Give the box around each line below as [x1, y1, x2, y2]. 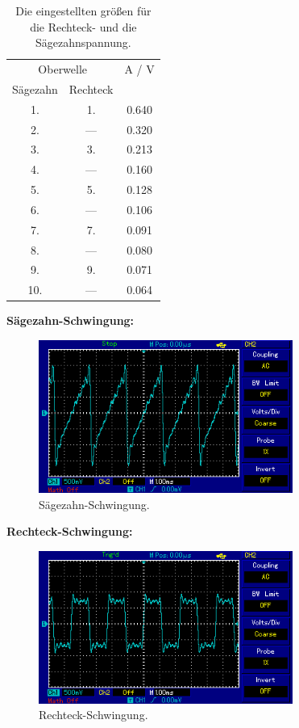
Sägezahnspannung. [35, 34, 131, 51]
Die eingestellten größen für [15, 2, 152, 19]
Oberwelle [38, 61, 88, 78]
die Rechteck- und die [30, 18, 137, 35]
